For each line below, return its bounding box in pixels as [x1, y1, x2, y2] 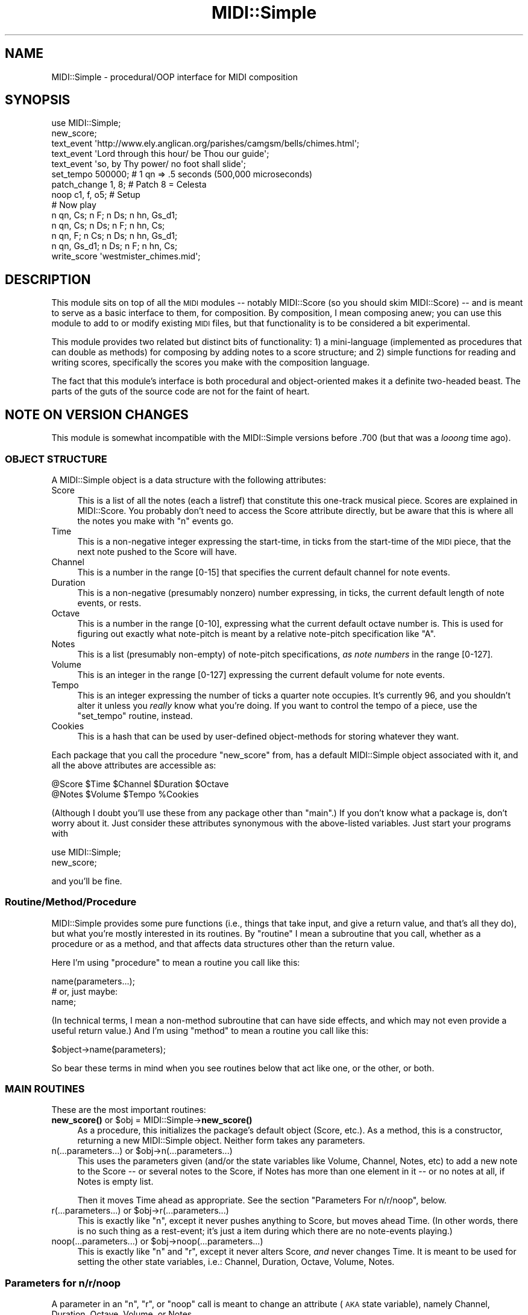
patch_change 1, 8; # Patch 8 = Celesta [51, 179, 207, 190]
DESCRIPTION [5, 271, 91, 287]
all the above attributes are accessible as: [51, 759, 216, 770]
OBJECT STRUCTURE [5, 452, 107, 465]
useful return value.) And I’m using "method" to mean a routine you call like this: [51, 1025, 369, 1036]
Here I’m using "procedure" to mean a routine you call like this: [51, 957, 300, 968]
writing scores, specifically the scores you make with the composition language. [51, 357, 370, 368]
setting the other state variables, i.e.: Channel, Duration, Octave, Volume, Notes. [77, 1256, 395, 1267]
